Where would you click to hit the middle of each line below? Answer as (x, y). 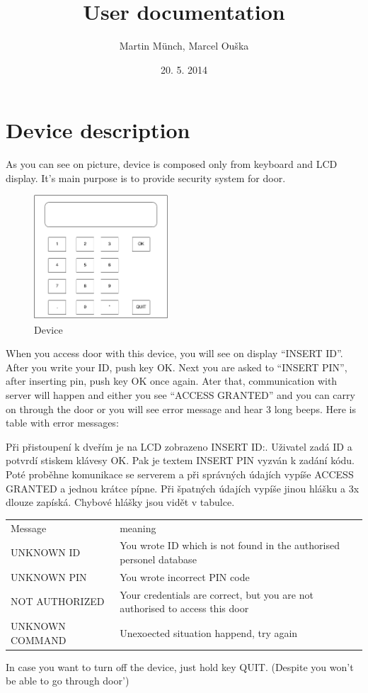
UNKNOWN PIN (49, 576)
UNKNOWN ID (46, 552)
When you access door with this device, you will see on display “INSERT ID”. (174, 353)
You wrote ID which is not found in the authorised (230, 545)
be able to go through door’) (68, 681)
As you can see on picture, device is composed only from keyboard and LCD (172, 164)
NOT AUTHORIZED (58, 601)
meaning (138, 528)
